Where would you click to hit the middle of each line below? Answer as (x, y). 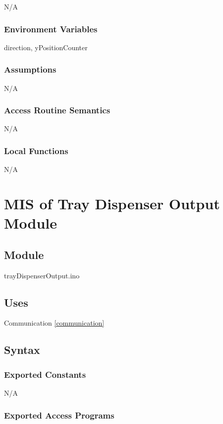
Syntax (22, 350)
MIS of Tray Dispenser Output (112, 204)
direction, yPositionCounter (46, 47)
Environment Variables (51, 29)
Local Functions (36, 150)
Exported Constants (45, 374)
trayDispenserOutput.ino (42, 275)
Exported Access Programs (59, 415)
